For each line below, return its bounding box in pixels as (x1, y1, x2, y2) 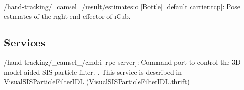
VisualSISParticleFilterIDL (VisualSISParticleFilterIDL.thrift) (4, 76, 190, 86)
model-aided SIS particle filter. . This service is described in (4, 66, 182, 76)
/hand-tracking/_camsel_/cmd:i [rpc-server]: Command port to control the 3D (4, 57, 241, 67)
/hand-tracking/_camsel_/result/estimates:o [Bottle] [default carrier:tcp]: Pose (4, 1, 240, 11)
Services (4, 34, 46, 49)
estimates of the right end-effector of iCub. (4, 11, 131, 21)
